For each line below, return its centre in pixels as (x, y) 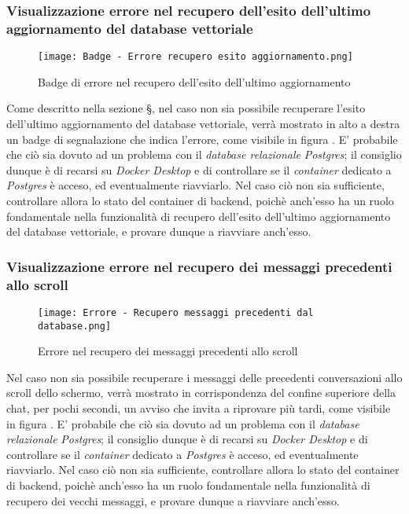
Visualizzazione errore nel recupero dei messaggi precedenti (199, 266)
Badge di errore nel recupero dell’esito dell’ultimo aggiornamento (194, 81)
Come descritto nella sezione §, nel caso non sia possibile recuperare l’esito (186, 108)
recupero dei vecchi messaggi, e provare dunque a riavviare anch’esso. (173, 500)
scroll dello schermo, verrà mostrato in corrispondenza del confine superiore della (201, 393)
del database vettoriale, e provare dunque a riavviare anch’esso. (159, 231)
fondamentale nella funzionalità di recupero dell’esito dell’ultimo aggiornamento (199, 216)
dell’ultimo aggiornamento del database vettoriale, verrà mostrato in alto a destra (203, 123)
